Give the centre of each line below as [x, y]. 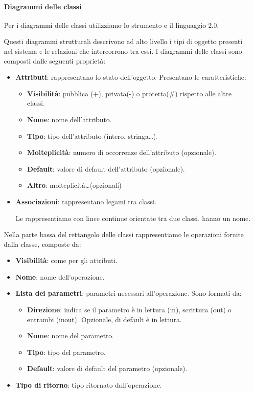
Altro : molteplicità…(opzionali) [74, 185]
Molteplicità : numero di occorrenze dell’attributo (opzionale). [122, 152]
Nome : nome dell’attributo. [69, 119]
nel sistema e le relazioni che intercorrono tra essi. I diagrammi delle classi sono [123, 51]
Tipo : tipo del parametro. [66, 352]
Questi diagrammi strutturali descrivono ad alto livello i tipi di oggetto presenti [123, 41]
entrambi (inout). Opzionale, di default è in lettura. [104, 319]
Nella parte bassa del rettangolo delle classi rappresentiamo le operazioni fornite [124, 234]
